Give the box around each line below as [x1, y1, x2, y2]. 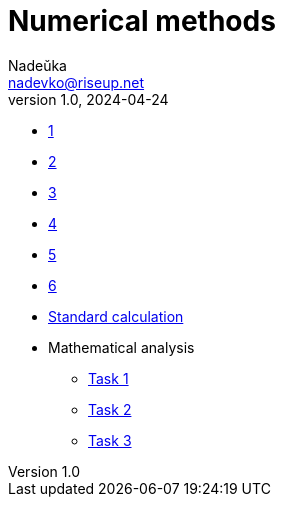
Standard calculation [48, 307, 184, 325]
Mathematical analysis [48, 338, 195, 356]
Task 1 [88, 369, 129, 387]
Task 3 [88, 431, 132, 449]
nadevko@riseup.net [8, 73, 145, 91]
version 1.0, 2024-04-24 [8, 90, 169, 108]
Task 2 [88, 400, 132, 418]
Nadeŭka [8, 56, 67, 74]
